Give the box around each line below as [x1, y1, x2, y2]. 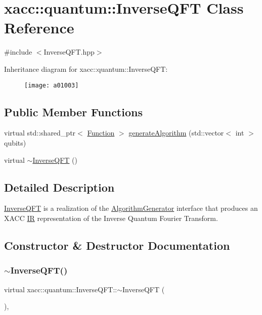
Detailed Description [4, 179, 115, 195]
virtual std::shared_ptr [4, 127, 76, 138]
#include [4, 47, 32, 57]
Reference [4, 17, 74, 38]
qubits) [4, 137, 26, 148]
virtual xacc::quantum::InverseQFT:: [4, 284, 117, 294]
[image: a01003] [24, 81, 79, 89]
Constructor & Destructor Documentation [4, 237, 230, 253]
